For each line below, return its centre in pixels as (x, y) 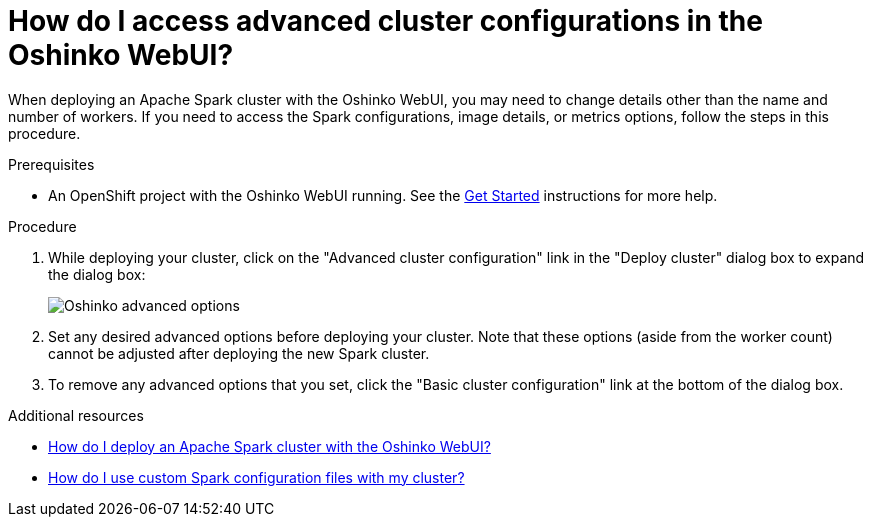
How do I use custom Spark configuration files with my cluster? (256, 477)
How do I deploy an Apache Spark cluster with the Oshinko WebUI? (269, 446)
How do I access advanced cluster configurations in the (385, 21)
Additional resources (76, 415)
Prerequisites (51, 164)
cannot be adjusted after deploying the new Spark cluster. (239, 353)
